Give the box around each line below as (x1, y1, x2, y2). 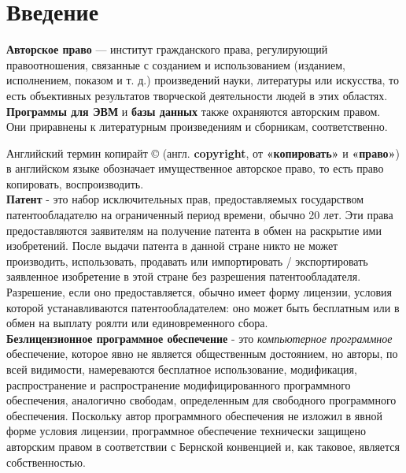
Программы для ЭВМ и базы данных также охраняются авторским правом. (6, 102, 381, 119)
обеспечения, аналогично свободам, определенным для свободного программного (6, 392, 397, 408)
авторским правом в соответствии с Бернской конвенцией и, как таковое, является (6, 438, 400, 454)
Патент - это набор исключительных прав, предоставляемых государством (6, 191, 364, 207)
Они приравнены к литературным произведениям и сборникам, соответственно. (6, 118, 388, 135)
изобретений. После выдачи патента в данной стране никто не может (6, 237, 338, 254)
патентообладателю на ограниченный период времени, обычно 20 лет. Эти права (6, 207, 393, 223)
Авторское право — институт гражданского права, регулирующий (6, 41, 328, 58)
